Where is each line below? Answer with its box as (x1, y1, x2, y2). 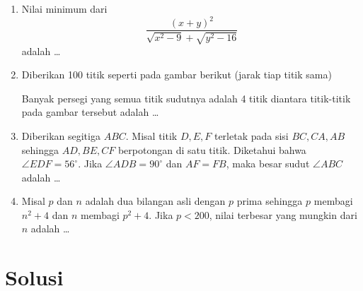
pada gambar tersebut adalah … (21, 105, 159, 119)
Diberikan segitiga (21, 128, 100, 143)
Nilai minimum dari (21, 1, 108, 16)
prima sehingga (236, 194, 303, 208)
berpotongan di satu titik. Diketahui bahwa (117, 142, 306, 157)
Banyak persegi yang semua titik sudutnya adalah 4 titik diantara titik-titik (21, 90, 351, 105)
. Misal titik (125, 128, 178, 143)
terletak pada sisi (214, 128, 289, 143)
